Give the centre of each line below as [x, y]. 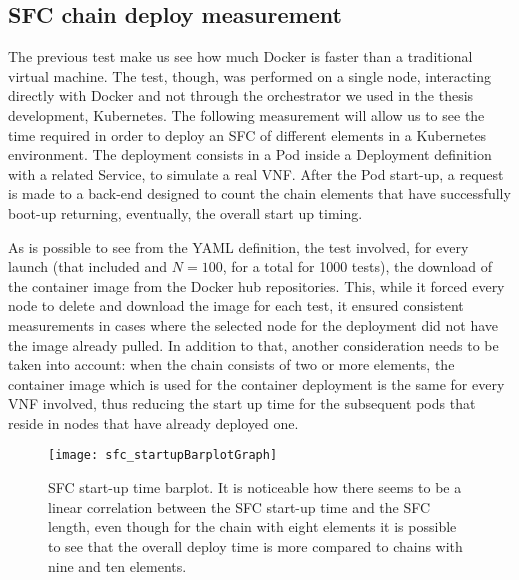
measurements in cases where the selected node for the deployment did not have [253, 324]
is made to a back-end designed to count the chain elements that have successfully [259, 193]
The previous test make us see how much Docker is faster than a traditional [240, 56]
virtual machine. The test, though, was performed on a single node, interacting [250, 75]
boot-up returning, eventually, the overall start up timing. [185, 212]
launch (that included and [88, 266]
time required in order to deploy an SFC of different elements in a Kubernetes [247, 134]
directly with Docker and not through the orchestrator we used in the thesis [241, 95]
